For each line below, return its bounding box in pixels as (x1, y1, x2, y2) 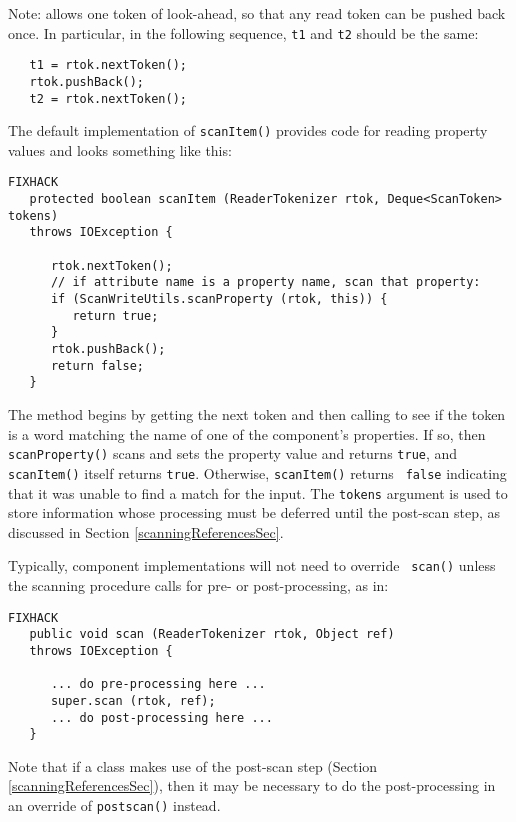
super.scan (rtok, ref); (50, 693, 216, 708)
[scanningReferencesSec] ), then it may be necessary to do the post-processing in (8, 775, 496, 796)
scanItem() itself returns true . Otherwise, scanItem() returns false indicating (8, 462, 507, 483)
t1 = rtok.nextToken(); (29, 58, 187, 73)
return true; (72, 308, 159, 323)
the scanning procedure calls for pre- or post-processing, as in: (8, 575, 389, 595)
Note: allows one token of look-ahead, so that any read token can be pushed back (8, 3, 506, 23)
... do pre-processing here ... (50, 677, 266, 692)
